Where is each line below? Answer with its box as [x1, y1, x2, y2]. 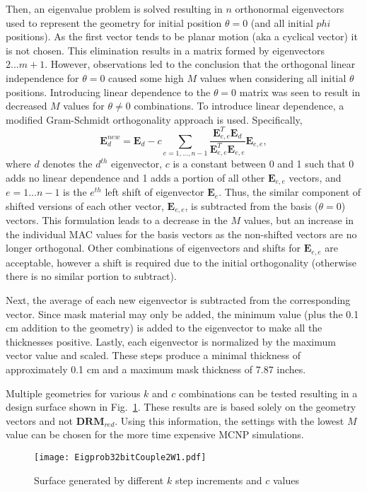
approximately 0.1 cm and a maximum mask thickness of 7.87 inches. [6, 361, 306, 376]
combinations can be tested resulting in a [179, 385, 358, 400]
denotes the [42, 156, 93, 171]
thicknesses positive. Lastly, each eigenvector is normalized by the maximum [6, 334, 336, 348]
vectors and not [6, 413, 74, 428]
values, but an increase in [243, 213, 354, 228]
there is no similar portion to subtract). [6, 269, 177, 283]
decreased [6, 98, 47, 113]
